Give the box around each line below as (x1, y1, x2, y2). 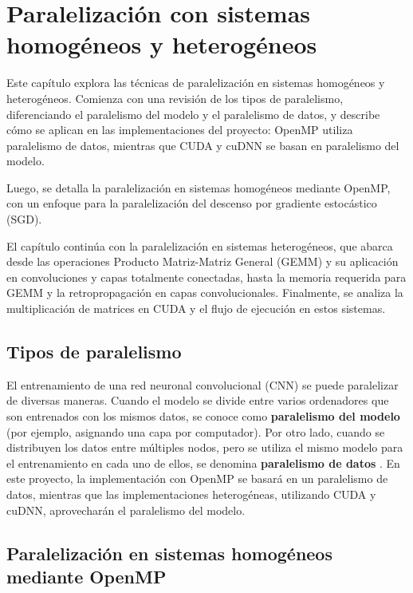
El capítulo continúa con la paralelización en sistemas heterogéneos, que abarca (6, 237, 393, 254)
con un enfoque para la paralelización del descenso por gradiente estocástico (6, 195, 377, 212)
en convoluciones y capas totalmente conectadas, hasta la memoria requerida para (6, 268, 407, 285)
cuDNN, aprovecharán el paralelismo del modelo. (6, 501, 246, 518)
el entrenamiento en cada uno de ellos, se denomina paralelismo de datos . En (6, 454, 400, 471)
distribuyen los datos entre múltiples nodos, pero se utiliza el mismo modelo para (6, 439, 403, 456)
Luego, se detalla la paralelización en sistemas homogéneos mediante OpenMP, (6, 179, 391, 196)
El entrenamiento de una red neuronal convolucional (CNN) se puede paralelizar (6, 376, 399, 393)
